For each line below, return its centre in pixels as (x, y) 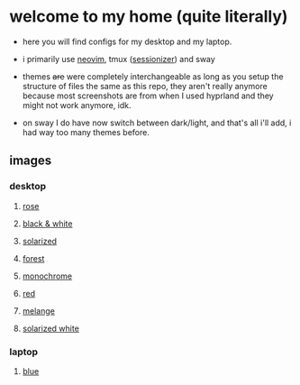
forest (33, 258)
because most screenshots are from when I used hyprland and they (148, 96)
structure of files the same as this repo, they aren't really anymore (145, 86)
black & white (47, 224)
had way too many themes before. (86, 132)
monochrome (47, 276)
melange (39, 311)
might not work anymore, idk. (77, 105)
